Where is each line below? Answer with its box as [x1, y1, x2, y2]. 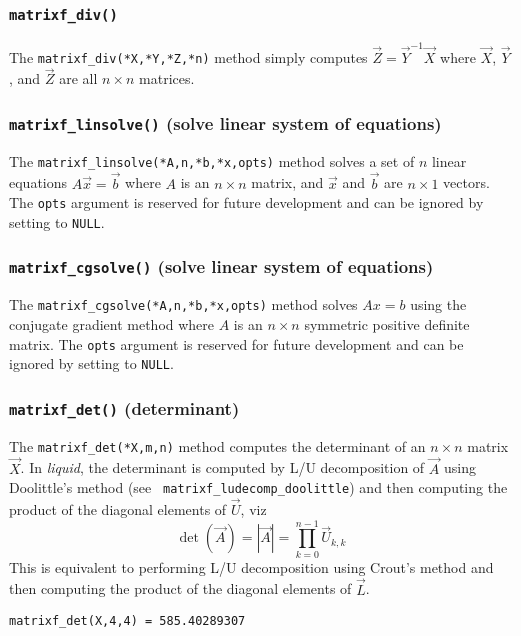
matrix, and [251, 172, 324, 193]
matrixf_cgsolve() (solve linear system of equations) [9, 254, 434, 279]
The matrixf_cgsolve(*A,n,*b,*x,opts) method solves [9, 294, 358, 315]
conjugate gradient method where [9, 313, 215, 334]
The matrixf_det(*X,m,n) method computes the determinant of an [9, 435, 426, 456]
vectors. [443, 172, 490, 193]
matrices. [139, 68, 195, 89]
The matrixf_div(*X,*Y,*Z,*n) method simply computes [9, 46, 368, 67]
